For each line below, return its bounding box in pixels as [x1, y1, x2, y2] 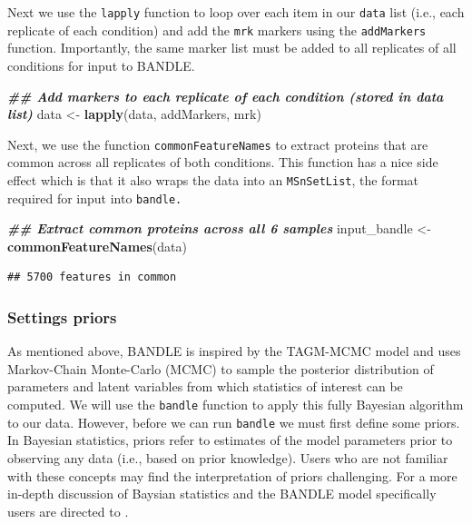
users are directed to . [7, 501, 129, 520]
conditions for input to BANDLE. [7, 55, 195, 74]
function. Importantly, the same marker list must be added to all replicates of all [7, 38, 457, 57]
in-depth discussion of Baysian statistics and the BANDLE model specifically [7, 484, 437, 503]
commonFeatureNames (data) [7, 236, 187, 255]
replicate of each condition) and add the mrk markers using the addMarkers [7, 20, 427, 39]
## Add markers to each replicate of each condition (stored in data [7, 86, 444, 105]
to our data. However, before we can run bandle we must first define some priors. [7, 412, 460, 431]
